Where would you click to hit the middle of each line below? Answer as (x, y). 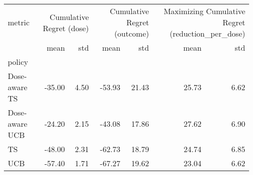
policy (18, 62)
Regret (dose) (66, 28)
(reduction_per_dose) (207, 33)
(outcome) (132, 33)
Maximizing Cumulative (204, 11)
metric (19, 22)
